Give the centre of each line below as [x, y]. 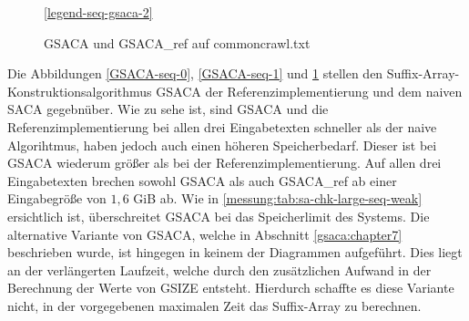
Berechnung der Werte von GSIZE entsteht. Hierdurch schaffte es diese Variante [231, 288]
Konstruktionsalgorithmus [80, 91]
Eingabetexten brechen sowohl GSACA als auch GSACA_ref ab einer [202, 180]
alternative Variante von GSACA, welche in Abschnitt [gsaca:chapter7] [205, 234]
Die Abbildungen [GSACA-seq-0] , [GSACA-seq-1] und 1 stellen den [195, 73]
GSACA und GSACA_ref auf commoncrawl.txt [177, 42]
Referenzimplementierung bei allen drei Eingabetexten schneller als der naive [222, 126]
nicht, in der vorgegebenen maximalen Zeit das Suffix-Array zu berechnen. [214, 305]
